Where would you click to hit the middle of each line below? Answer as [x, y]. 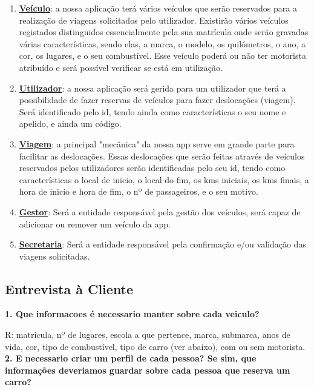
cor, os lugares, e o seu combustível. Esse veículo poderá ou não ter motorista [162, 55]
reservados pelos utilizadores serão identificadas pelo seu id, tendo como [152, 168]
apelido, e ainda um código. [70, 123]
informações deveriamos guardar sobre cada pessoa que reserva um [148, 370]
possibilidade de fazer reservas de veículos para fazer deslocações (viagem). [157, 100]
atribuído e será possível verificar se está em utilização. [121, 67]
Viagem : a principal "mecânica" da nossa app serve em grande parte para [157, 143]
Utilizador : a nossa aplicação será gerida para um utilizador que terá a [152, 88]
